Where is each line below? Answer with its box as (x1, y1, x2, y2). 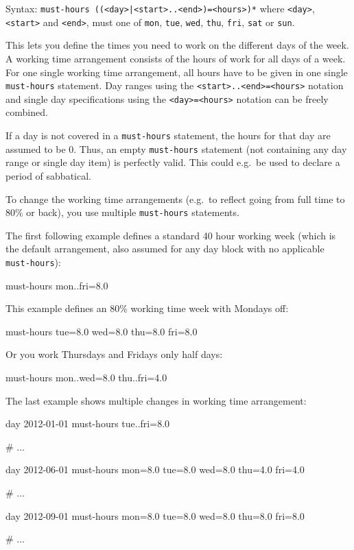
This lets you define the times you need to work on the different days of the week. (5, 38, 349, 52)
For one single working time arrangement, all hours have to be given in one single (5, 64, 348, 79)
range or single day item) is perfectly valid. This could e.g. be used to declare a (5, 155, 340, 169)
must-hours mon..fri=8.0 (5, 278, 108, 292)
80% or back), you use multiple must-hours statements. (5, 205, 239, 219)
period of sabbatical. (5, 168, 91, 182)
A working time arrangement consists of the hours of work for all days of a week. (5, 51, 346, 65)
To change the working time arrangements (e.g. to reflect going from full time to (5, 191, 345, 206)
